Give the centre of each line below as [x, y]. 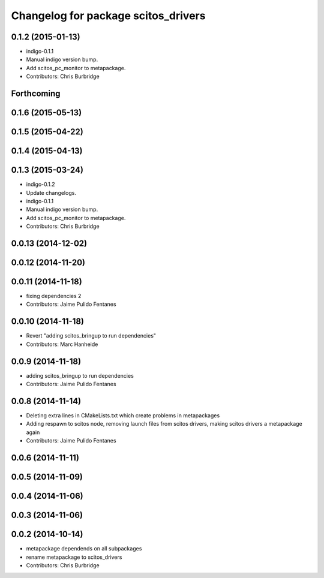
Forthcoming [36, 94]
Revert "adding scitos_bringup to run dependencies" [91, 336]
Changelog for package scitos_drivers [108, 16]
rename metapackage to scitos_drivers [74, 557]
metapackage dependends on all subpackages [84, 549]
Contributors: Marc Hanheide [62, 344]
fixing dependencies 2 [54, 296]
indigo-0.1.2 [40, 184]
